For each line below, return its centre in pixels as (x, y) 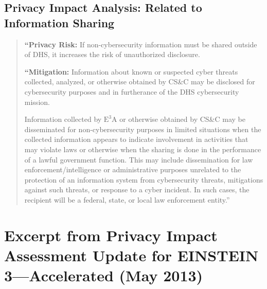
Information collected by (63, 119)
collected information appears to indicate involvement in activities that (136, 139)
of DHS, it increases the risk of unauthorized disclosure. (112, 54)
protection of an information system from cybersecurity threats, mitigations (144, 179)
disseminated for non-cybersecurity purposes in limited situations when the (143, 129)
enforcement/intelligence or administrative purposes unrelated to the (133, 169)
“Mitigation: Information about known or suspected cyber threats (131, 71)
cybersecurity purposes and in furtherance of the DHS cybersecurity (132, 91)
